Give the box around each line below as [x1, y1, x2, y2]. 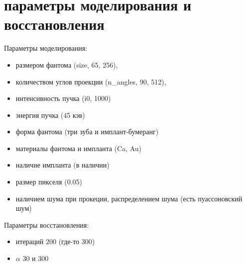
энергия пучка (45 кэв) [15, 109, 85, 120]
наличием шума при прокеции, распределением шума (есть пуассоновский [15, 193, 243, 203]
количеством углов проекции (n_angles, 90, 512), [15, 76, 166, 87]
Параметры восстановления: [4, 219, 89, 230]
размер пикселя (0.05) [15, 177, 82, 187]
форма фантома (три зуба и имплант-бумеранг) [15, 126, 159, 137]
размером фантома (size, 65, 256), [15, 59, 118, 70]
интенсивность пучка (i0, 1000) [15, 93, 111, 103]
